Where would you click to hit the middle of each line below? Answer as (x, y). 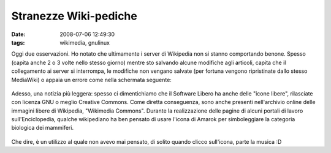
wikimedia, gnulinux (85, 42)
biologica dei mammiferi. (42, 128)
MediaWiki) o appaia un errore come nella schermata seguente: (91, 80)
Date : (18, 34)
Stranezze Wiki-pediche (74, 16)
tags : (18, 42)
